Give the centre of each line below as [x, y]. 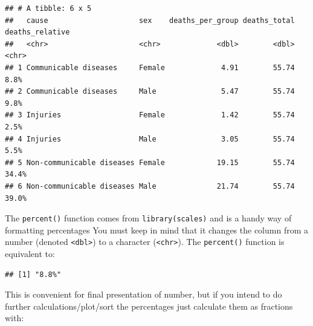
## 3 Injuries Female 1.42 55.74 [150, 115]
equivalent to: [30, 253]
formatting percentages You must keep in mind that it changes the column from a [156, 230]
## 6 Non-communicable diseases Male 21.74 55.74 [150, 186]
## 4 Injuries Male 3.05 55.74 [150, 139]
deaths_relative [37, 32]
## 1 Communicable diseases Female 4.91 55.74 [150, 67]
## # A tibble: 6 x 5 [48, 8]
